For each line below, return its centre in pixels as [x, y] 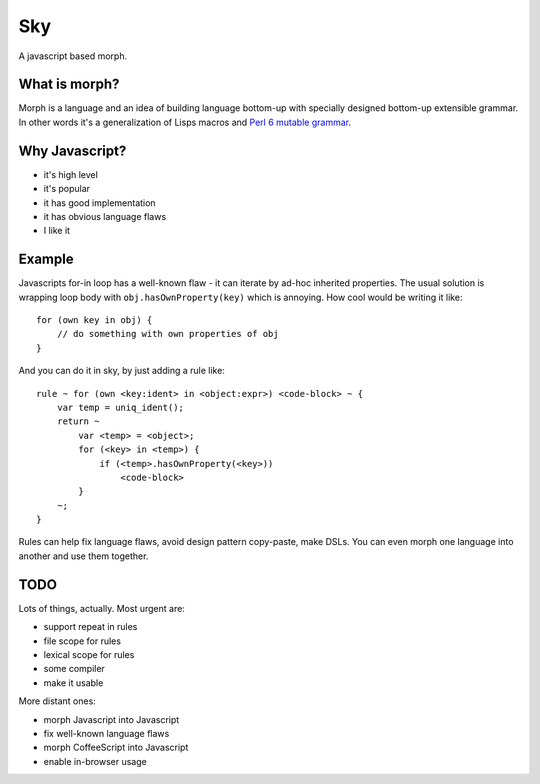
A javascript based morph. [73, 56]
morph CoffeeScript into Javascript [116, 747]
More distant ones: [57, 701]
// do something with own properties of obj [167, 334]
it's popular [66, 189]
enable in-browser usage [95, 761]
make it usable [73, 682]
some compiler [74, 669]
